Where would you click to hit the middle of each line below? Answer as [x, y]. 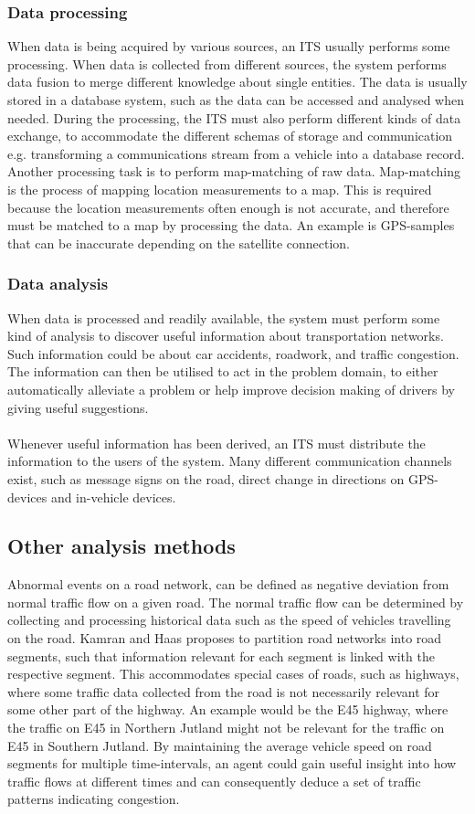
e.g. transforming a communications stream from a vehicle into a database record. [236, 153]
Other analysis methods [121, 546]
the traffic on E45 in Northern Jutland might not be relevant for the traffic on [226, 728]
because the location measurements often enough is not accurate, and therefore [228, 207]
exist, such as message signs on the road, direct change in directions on [206, 478]
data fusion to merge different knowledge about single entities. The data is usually [237, 82]
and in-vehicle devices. [113, 497]
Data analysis [58, 284]
